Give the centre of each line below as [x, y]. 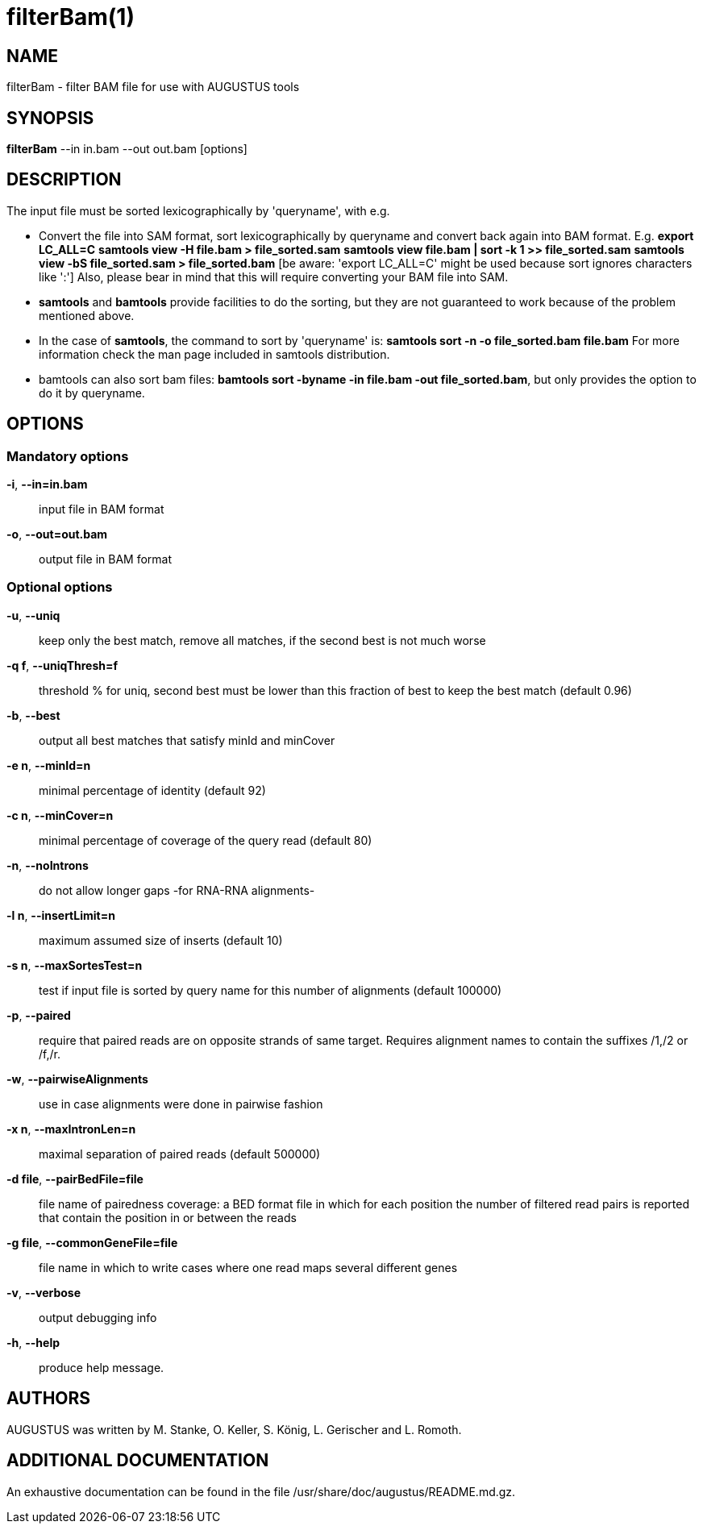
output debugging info [98, 1317]
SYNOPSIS [50, 118]
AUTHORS [49, 1399]
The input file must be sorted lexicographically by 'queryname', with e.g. [198, 210]
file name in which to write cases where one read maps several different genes [248, 1267]
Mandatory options [68, 456]
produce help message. [102, 1367]
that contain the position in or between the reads [168, 1217]
